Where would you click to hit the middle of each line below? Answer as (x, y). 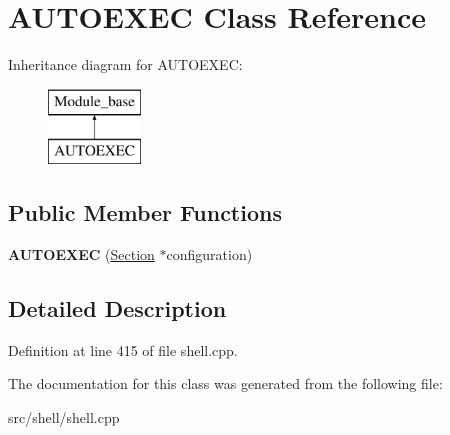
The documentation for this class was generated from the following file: (225, 383)
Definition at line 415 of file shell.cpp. (123, 349)
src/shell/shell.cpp (64, 417)
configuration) (209, 254)
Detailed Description (117, 308)
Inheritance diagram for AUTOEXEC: (125, 64)
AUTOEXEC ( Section (81, 254)
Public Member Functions (145, 212)
